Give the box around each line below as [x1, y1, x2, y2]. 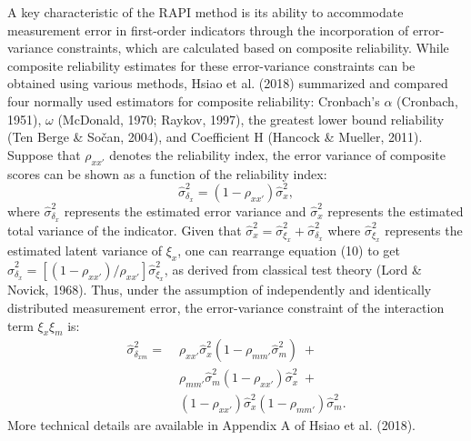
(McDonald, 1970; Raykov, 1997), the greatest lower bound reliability [57, 109, 445, 128]
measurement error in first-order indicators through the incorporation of [7, 20, 409, 39]
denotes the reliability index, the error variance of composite [109, 145, 446, 164]
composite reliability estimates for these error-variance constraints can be [7, 55, 416, 75]
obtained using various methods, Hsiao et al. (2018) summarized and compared [7, 74, 448, 93]
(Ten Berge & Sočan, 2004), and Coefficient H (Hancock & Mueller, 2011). [7, 127, 423, 146]
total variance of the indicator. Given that [7, 220, 242, 239]
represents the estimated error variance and [64, 201, 306, 220]
